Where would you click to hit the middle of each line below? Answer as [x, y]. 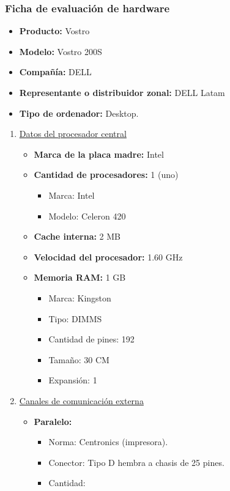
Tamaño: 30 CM [79, 359]
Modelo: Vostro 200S [61, 51]
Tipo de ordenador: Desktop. [79, 113]
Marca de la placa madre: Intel [99, 154]
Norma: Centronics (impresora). [108, 442]
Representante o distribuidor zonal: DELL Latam [122, 92]
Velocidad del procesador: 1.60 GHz [108, 257]
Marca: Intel [72, 195]
